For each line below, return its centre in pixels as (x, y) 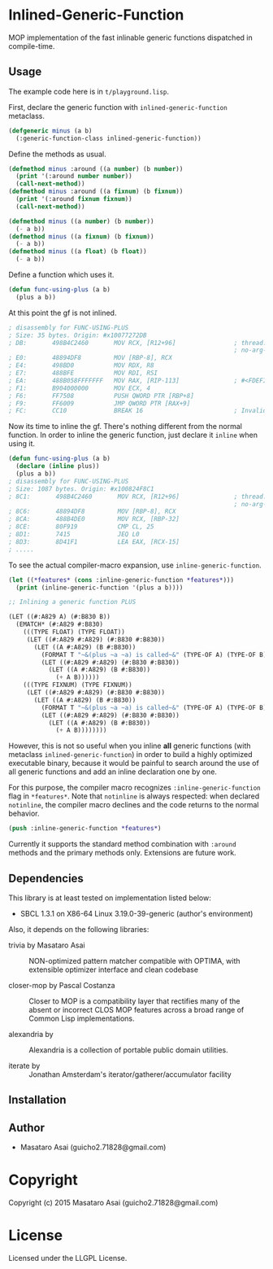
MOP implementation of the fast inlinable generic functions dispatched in (131, 37)
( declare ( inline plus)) (58, 466)
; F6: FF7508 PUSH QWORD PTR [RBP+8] (102, 396)
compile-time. (32, 46)
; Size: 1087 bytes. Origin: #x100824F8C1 (81, 489)
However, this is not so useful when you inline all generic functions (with (130, 746)
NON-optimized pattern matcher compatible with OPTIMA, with (135, 961)
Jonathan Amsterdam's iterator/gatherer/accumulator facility (130, 1074)
